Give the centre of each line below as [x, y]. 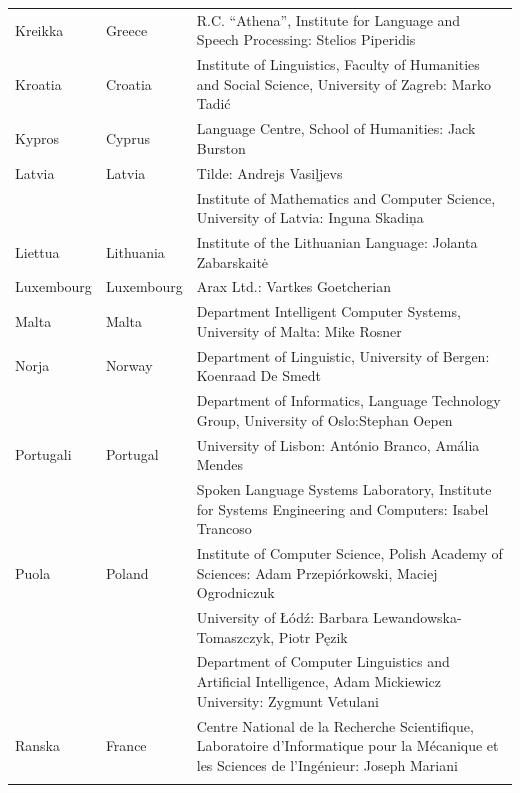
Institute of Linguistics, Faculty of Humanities [338, 64]
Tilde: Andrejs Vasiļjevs [269, 172]
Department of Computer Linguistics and [323, 661]
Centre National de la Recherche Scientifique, [335, 725]
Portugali [43, 454]
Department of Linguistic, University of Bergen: [343, 355]
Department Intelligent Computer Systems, [328, 311]
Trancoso [224, 528]
